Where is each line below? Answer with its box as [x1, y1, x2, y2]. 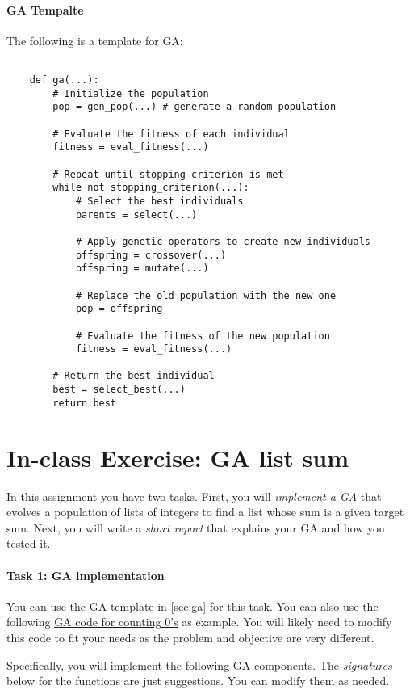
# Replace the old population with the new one [75, 289, 337, 301]
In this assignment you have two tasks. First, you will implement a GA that [6, 487, 382, 504]
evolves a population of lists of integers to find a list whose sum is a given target [6, 503, 404, 520]
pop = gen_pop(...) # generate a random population [52, 101, 337, 113]
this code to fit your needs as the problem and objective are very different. [6, 629, 374, 646]
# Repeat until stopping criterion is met [52, 168, 284, 180]
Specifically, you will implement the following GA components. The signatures [6, 656, 392, 673]
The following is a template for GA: [6, 32, 183, 48]
